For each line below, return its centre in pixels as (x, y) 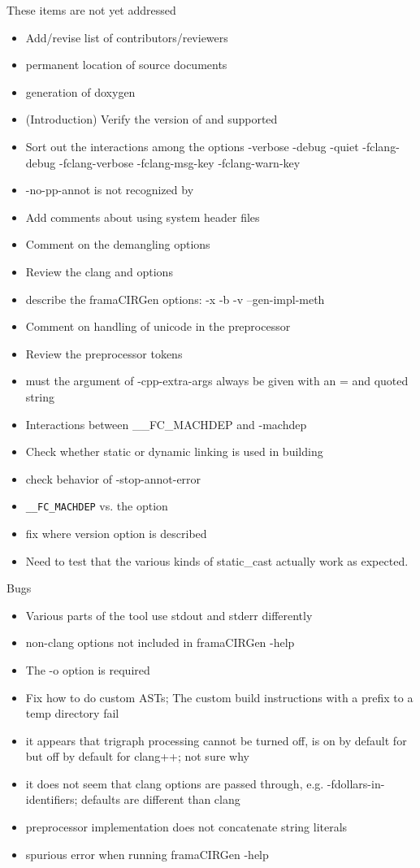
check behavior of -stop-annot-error (113, 478)
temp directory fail (72, 713)
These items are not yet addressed (91, 10)
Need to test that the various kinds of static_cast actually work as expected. (217, 560)
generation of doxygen (80, 91)
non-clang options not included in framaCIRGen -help (160, 642)
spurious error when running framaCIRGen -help (147, 854)
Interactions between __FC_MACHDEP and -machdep (166, 424)
